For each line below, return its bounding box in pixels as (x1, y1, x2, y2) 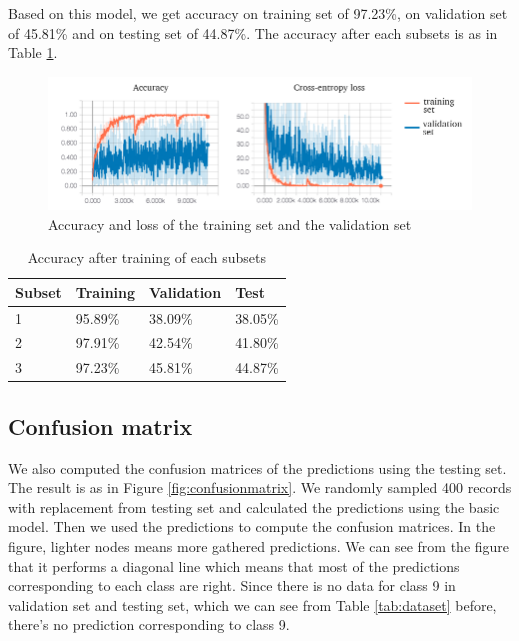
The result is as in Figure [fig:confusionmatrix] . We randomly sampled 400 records (8, 477, 512, 498)
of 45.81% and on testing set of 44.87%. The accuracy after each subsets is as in (8, 22, 498, 43)
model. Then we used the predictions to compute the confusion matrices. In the (8, 516, 496, 537)
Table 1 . (8, 42, 58, 63)
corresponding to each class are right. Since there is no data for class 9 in (8, 575, 456, 596)
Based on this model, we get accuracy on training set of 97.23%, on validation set (8, 3, 508, 23)
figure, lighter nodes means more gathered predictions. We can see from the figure (8, 535, 510, 556)
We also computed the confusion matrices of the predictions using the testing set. (8, 457, 507, 478)
